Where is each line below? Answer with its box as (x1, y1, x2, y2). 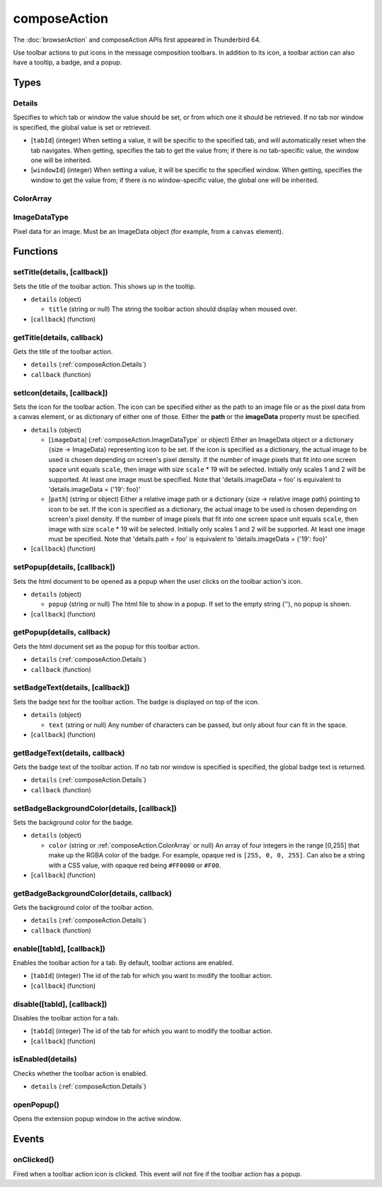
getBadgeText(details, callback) (13, 748, 125, 758)
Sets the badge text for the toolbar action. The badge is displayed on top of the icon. (13, 697, 260, 706)
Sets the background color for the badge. (13, 818, 134, 826)
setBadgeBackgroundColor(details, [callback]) (13, 803, 177, 813)
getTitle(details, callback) (13, 332, 104, 342)
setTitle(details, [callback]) (13, 267, 109, 277)
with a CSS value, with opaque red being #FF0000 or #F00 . (48, 861, 221, 870)
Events (13, 1133, 45, 1145)
